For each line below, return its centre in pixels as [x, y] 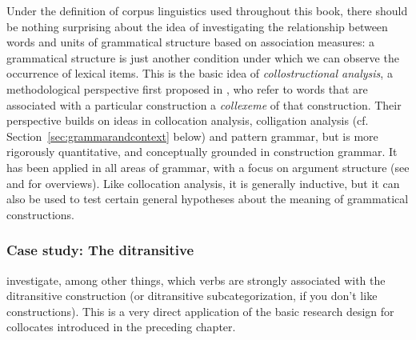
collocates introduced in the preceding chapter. [121, 327]
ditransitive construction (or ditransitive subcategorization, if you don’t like [192, 296]
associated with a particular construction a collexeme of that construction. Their [204, 104]
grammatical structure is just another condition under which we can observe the [203, 57]
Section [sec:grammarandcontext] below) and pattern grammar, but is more [192, 136]
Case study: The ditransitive [100, 250]
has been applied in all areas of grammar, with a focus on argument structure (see [208, 167]
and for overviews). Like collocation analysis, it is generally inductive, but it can [203, 183]
